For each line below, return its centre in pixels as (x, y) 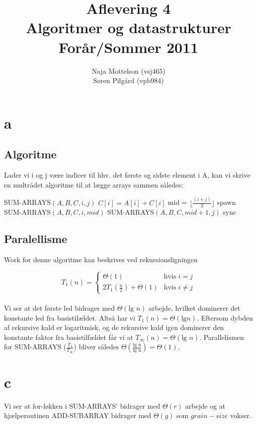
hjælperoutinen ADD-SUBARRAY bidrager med (78, 415)
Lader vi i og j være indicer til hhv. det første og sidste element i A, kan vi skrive (127, 175)
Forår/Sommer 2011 (128, 47)
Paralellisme (36, 239)
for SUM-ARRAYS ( (35, 347)
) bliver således (96, 347)
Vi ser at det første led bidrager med (60, 307)
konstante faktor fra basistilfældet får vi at (69, 337)
